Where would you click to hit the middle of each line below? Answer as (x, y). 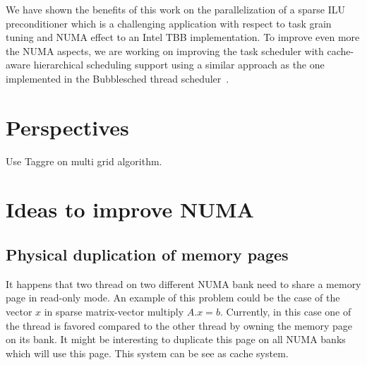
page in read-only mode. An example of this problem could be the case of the (173, 298)
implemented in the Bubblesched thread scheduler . (118, 78)
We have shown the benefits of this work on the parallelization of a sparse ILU (175, 9)
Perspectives (67, 127)
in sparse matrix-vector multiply (114, 312)
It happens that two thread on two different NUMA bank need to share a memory (183, 283)
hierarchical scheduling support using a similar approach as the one (179, 65)
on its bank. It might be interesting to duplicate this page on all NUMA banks (176, 339)
